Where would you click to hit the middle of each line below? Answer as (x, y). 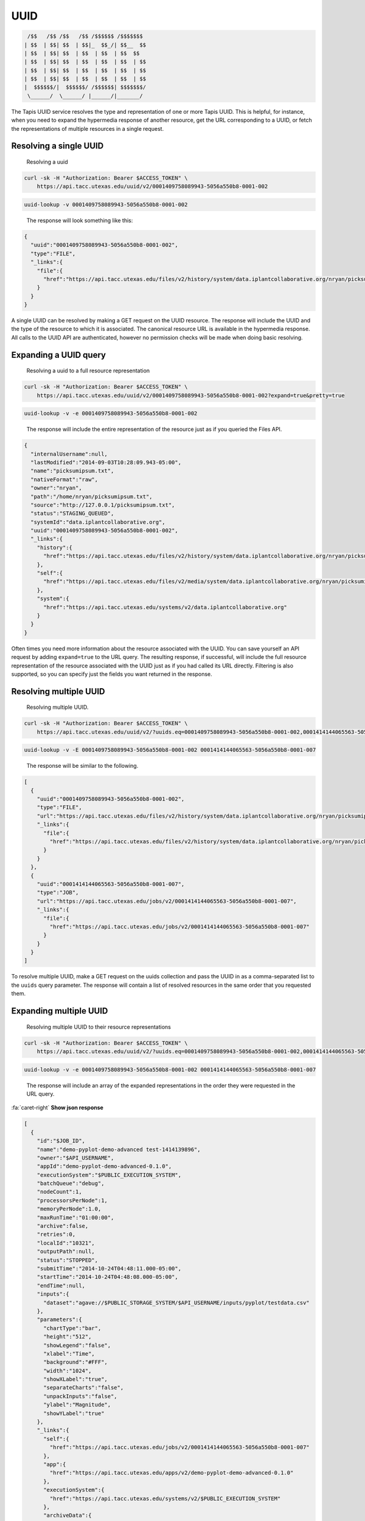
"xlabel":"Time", (69, 1353)
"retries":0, (56, 1234)
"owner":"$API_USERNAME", (75, 1158)
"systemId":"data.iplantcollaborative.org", (98, 522)
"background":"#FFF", (75, 1362)
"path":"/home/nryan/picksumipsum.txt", (92, 496)
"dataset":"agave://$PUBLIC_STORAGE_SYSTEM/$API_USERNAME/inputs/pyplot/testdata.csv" (176, 1303)
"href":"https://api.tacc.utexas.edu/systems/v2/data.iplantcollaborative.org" (165, 607)
